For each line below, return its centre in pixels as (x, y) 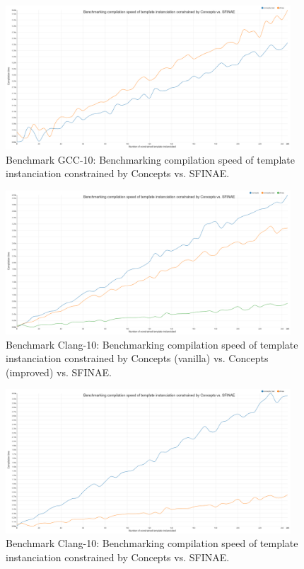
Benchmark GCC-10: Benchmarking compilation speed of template (150, 159)
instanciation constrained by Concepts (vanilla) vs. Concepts (137, 358)
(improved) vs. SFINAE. (59, 372)
